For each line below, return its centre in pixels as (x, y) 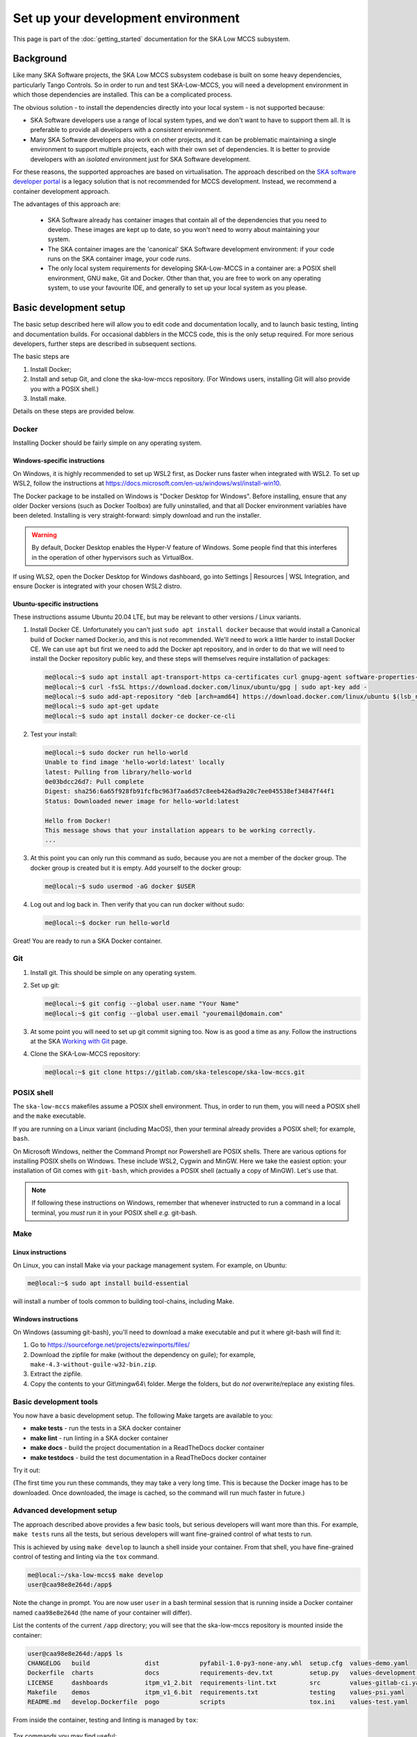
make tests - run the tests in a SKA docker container (106, 1429)
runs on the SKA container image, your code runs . (119, 259)
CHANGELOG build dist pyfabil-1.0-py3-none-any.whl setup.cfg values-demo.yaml (218, 1663)
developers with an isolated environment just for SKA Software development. (140, 159)
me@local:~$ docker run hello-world (107, 923)
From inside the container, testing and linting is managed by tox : (105, 1720)
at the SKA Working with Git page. (79, 1041)
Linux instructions (40, 1252)
